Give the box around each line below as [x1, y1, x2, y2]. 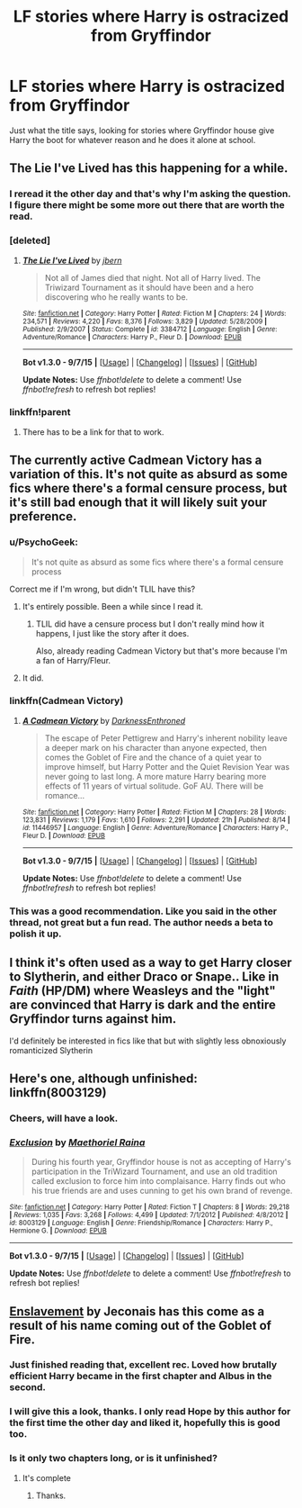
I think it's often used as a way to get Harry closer [9, 955, 292, 971]
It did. [22, 673, 44, 683]
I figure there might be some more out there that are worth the [9, 199, 285, 212]
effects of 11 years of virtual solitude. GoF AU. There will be [44, 781, 263, 791]
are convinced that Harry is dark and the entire [9, 998, 277, 1013]
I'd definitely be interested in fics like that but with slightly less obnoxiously [9, 1035, 287, 1046]
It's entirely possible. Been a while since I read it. [22, 600, 204, 611]
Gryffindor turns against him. [9, 1011, 177, 1027]
